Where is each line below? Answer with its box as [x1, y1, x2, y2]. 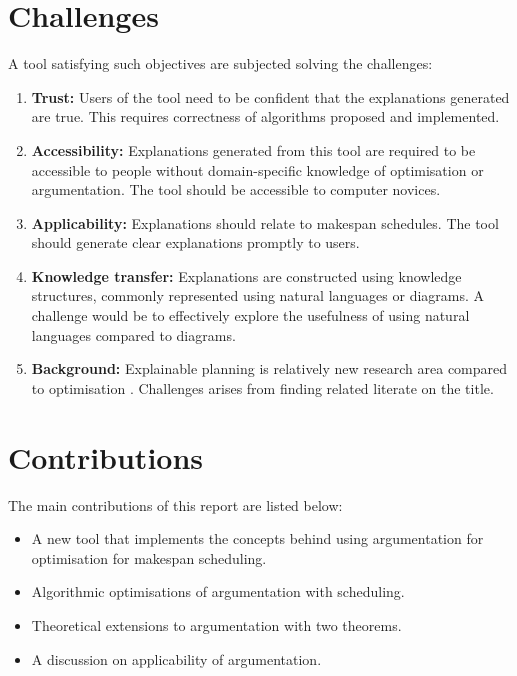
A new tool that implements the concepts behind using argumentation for [31, 528, 484, 549]
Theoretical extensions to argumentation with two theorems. [31, 614, 402, 635]
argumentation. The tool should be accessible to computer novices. [31, 179, 441, 200]
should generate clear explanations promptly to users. [31, 232, 360, 253]
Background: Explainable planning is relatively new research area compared [31, 358, 508, 379]
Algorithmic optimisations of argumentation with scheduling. [31, 581, 405, 602]
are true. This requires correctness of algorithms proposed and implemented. [31, 106, 500, 127]
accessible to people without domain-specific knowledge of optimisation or [31, 159, 484, 180]
